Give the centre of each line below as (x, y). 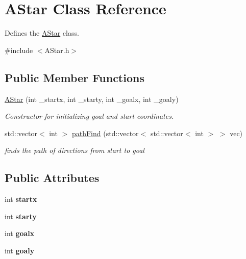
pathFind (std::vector (105, 133)
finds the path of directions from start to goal (75, 150)
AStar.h (57, 50)
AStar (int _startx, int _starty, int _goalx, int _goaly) (92, 99)
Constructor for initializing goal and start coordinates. (89, 116)
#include (19, 50)
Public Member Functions (75, 77)
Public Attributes (52, 178)
